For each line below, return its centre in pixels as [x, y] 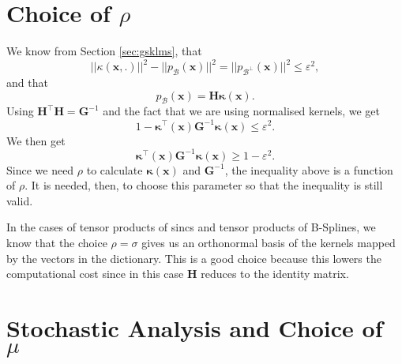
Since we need [40, 169]
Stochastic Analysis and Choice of [195, 327]
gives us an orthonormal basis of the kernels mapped [269, 242]
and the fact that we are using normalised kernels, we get [241, 111]
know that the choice [57, 242]
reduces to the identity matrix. [275, 274]
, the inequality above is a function [309, 169]
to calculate [115, 169]
